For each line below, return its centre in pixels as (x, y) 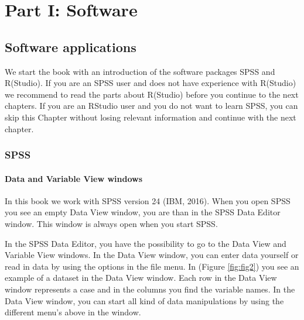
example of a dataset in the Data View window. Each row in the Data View (141, 278)
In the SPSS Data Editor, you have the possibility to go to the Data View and (146, 243)
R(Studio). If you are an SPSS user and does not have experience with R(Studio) (151, 83)
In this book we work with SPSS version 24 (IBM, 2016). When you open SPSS (148, 200)
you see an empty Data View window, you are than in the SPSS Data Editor (143, 212)
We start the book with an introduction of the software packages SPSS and (140, 71)
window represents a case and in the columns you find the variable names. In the (150, 289)
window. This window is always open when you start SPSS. (111, 223)
